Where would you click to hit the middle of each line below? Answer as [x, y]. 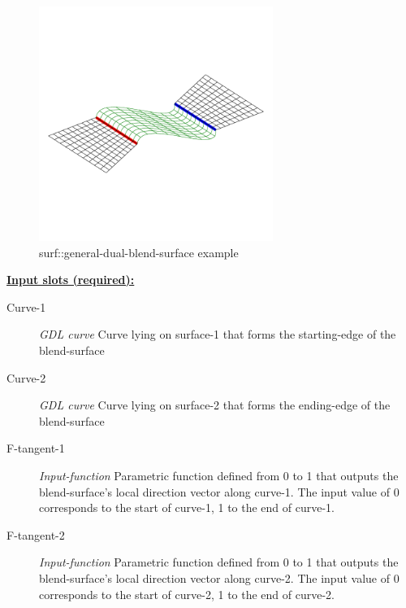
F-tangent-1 [36, 448]
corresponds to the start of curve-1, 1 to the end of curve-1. [187, 507]
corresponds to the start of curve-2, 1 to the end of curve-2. [187, 594]
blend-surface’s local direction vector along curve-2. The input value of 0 [219, 577]
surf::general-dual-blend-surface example [139, 252]
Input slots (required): [71, 280]
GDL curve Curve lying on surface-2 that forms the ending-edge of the [215, 405]
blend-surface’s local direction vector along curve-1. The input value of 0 [219, 491]
